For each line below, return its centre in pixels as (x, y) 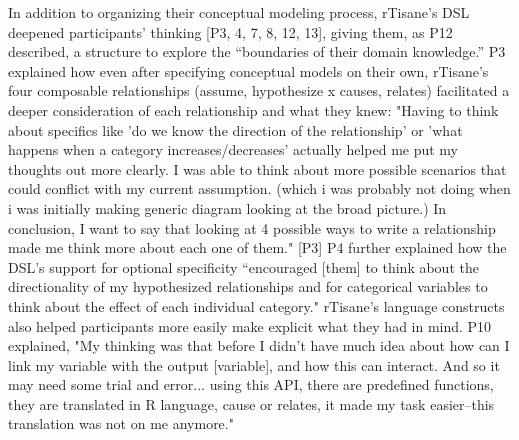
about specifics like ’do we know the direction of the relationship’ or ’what (235, 129)
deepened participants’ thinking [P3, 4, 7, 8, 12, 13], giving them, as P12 (230, 31)
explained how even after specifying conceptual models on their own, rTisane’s (248, 70)
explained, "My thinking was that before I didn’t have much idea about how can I (259, 345)
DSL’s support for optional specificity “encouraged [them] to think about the (243, 266)
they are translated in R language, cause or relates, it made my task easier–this (251, 403)
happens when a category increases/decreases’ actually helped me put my (233, 149)
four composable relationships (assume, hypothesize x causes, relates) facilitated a (259, 90)
